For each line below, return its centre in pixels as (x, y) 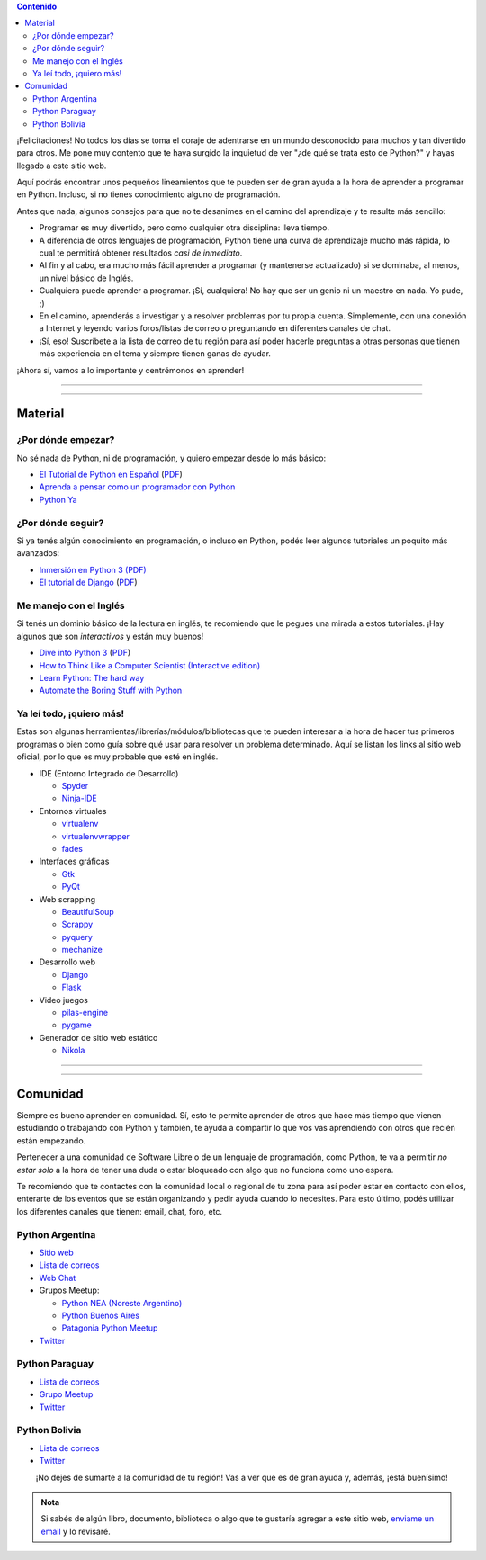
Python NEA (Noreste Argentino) (122, 1303)
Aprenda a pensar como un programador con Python (137, 487)
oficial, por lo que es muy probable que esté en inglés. (117, 757)
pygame (76, 1025)
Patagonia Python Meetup (110, 1328)
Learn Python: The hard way (92, 677)
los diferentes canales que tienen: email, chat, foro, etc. (120, 1211)
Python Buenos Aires (100, 1315)
